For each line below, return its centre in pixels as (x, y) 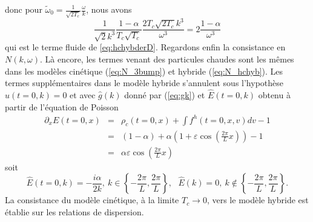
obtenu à (274, 94)
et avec (83, 94)
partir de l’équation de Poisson (62, 106)
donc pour (24, 9)
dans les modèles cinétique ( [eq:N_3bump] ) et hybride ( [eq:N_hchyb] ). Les (144, 71)
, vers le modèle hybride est (258, 200)
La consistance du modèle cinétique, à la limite (92, 200)
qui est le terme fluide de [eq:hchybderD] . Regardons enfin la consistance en (145, 47)
